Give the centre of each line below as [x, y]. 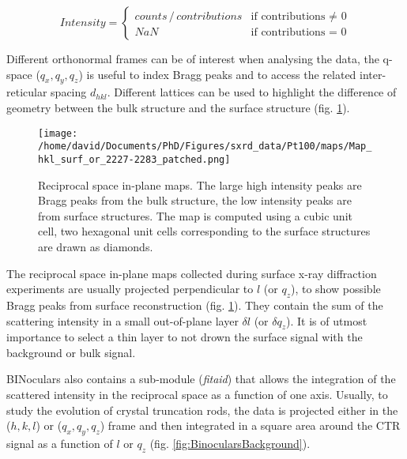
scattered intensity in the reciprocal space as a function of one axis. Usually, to [197, 395]
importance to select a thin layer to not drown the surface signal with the [185, 337]
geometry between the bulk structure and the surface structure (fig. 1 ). [178, 107]
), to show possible [335, 289]
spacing [69, 92]
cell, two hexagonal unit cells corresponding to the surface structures [204, 231]
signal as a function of [60, 444]
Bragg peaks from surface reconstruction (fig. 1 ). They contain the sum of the [195, 305]
